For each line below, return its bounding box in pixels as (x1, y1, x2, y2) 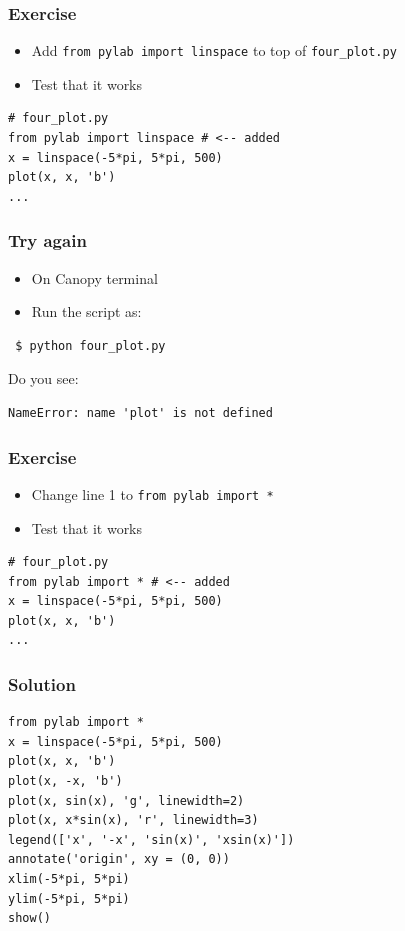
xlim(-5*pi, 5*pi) (8, 872, 130, 887)
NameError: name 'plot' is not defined (8, 406, 273, 421)
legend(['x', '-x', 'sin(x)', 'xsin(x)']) (8, 832, 295, 847)
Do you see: (8, 368, 79, 389)
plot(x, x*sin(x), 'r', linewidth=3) (8, 813, 259, 828)
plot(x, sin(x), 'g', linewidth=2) (8, 793, 245, 808)
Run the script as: (31, 301, 142, 322)
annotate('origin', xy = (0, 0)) (8, 852, 230, 867)
